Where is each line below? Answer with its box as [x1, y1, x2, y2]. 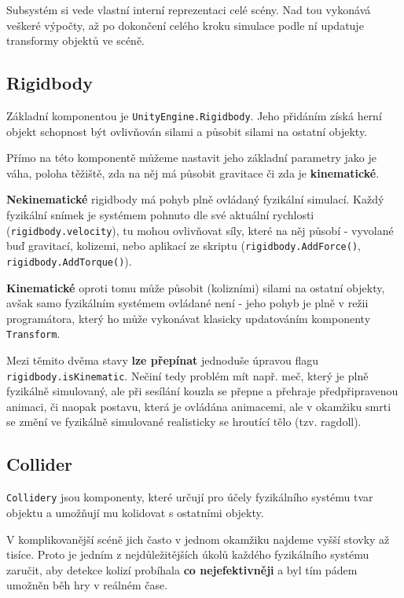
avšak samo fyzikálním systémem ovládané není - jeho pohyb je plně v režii [6, 295, 369, 311]
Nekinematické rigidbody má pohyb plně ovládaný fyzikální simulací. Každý [6, 191, 384, 207]
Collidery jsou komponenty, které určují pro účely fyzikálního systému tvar [6, 489, 373, 505]
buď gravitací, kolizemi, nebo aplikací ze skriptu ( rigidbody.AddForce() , [6, 237, 361, 254]
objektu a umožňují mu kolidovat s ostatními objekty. [6, 504, 264, 520]
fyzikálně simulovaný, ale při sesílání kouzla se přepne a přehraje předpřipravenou [6, 383, 398, 399]
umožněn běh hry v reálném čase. [6, 577, 168, 593]
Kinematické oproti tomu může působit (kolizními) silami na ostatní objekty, [6, 279, 385, 295]
